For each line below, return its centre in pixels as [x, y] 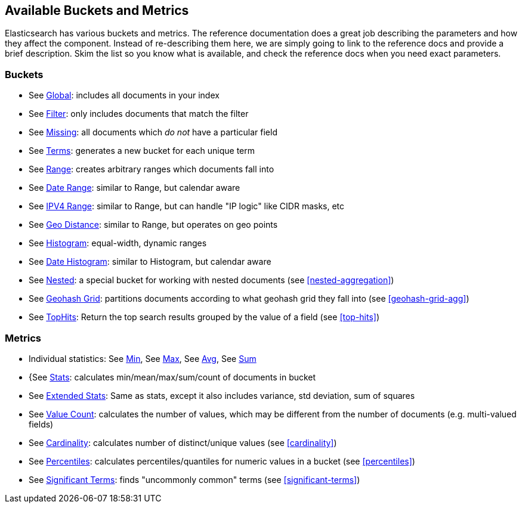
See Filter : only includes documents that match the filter [139, 114]
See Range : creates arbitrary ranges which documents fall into [152, 169]
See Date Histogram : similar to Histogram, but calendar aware [150, 262]
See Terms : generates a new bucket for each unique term [142, 151]
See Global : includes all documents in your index [124, 95]
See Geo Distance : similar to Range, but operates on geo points [153, 225]
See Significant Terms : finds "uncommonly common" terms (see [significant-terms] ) [194, 479]
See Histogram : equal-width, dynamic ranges [118, 243]
